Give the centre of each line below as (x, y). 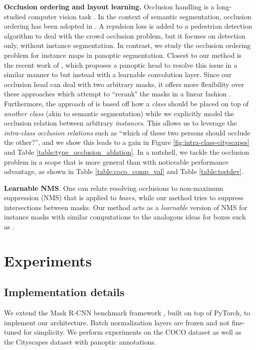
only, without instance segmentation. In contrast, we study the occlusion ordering (128, 45)
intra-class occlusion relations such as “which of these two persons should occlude (127, 132)
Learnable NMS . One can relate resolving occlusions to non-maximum (114, 188)
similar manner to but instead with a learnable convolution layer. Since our (118, 74)
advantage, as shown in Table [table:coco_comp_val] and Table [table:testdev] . (124, 171)
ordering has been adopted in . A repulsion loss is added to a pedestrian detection (128, 26)
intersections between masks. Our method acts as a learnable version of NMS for (126, 207)
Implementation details (64, 292)
